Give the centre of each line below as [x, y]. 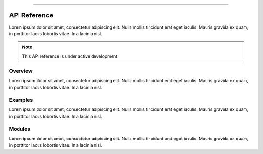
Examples [21, 100]
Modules [20, 129]
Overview [21, 71]
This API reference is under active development [70, 56]
